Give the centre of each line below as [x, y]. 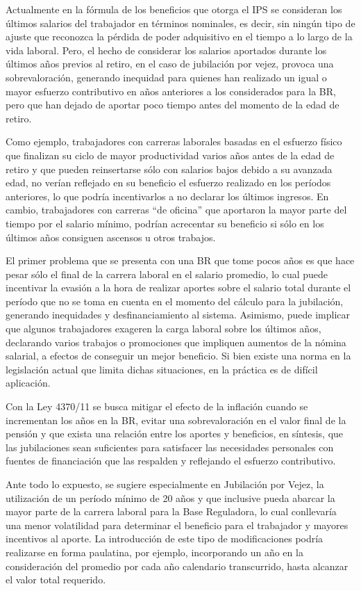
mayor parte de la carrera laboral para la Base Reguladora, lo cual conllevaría [171, 511]
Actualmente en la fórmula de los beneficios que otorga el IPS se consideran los [174, 9]
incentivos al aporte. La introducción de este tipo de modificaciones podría [165, 539]
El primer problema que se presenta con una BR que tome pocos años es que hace [180, 260]
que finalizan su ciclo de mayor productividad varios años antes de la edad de [170, 155]
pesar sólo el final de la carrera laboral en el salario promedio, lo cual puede [167, 274]
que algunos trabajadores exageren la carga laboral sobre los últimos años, [163, 329]
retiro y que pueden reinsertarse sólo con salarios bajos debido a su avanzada [169, 169]
